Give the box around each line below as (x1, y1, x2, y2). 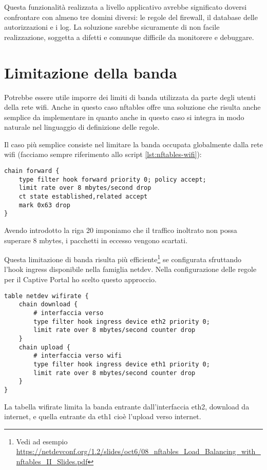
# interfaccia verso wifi (33, 352, 122, 360)
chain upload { (18, 343, 70, 351)
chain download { (18, 301, 78, 308)
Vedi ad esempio (16, 436, 68, 446)
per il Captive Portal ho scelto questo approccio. (4, 274, 157, 285)
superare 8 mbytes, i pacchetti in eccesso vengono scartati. (4, 234, 188, 245)
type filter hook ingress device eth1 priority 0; (33, 360, 210, 368)
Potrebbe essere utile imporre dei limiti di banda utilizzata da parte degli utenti (4, 91, 256, 102)
